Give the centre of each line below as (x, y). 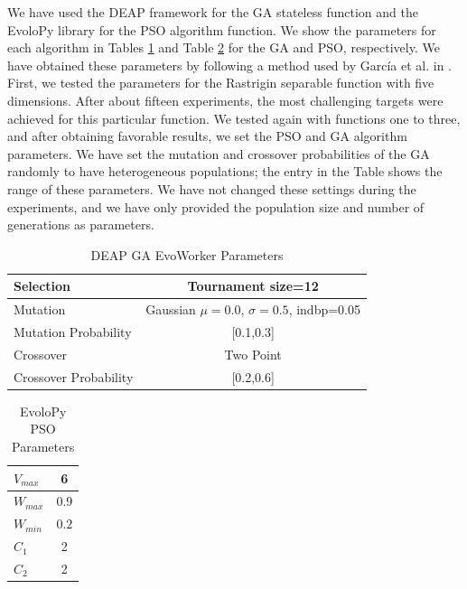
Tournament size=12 (253, 286)
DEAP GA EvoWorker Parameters (187, 254)
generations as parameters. (81, 224)
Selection (42, 286)
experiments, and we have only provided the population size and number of (216, 206)
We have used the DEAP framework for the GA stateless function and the (213, 12)
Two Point (253, 354)
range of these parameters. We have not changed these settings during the (212, 188)
